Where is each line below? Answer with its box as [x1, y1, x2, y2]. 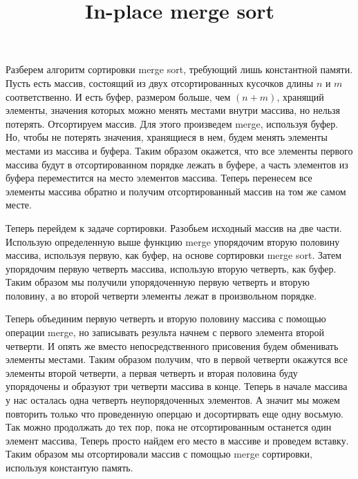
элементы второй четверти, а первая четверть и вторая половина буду [6, 365, 298, 380]
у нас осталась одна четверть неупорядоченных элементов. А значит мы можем [6, 393, 340, 407]
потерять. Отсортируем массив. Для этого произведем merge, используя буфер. [6, 116, 339, 130]
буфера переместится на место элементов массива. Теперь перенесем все [6, 170, 312, 185]
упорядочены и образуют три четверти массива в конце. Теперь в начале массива [6, 379, 348, 393]
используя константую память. [6, 460, 133, 474]
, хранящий [276, 89, 324, 104]
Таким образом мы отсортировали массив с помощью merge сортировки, [6, 447, 312, 461]
